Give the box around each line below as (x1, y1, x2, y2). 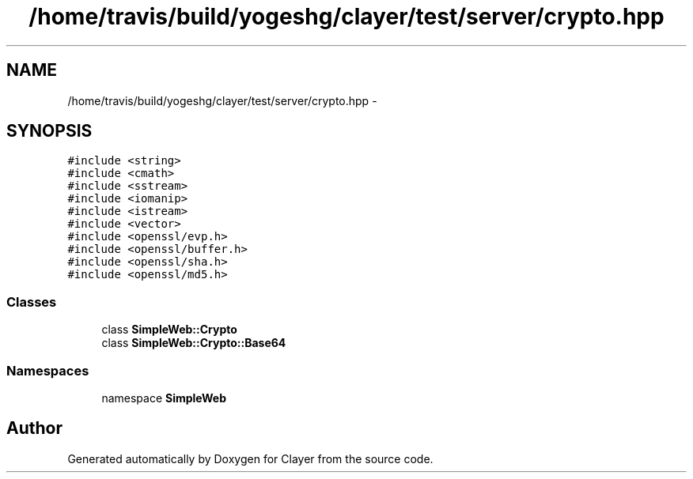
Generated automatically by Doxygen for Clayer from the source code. (67, 451, 434, 466)
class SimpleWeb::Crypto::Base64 (101, 336, 286, 350)
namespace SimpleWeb (101, 390, 227, 405)
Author (6, 418, 62, 439)
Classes (6, 293, 57, 310)
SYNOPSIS (6, 121, 93, 141)
